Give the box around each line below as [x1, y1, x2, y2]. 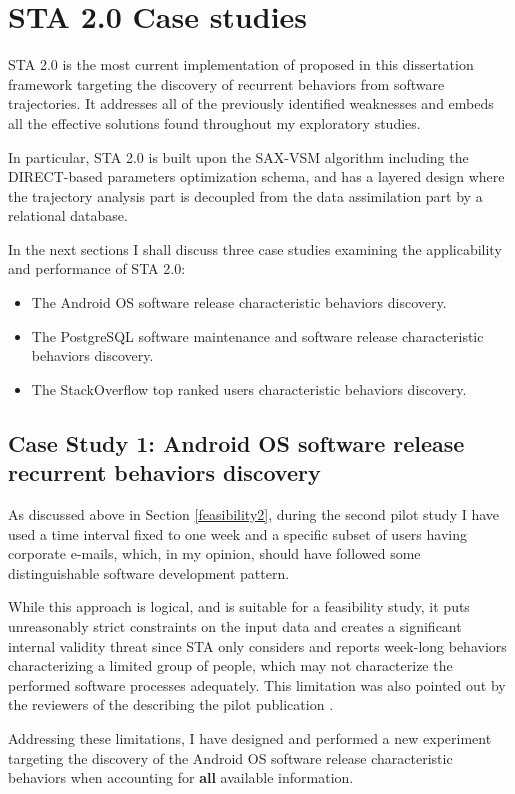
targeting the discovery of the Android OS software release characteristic [8, 747, 453, 768]
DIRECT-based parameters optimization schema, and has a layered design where [8, 166, 505, 187]
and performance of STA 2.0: [8, 258, 186, 279]
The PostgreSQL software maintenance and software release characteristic [31, 325, 484, 346]
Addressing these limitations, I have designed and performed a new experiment [8, 727, 492, 748]
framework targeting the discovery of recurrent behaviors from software [8, 73, 445, 94]
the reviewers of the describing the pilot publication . [8, 694, 334, 715]
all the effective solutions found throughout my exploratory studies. [8, 112, 421, 133]
